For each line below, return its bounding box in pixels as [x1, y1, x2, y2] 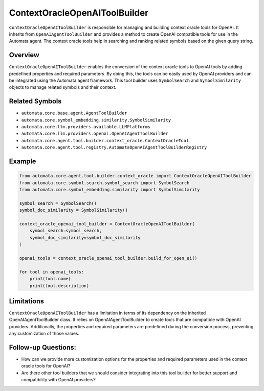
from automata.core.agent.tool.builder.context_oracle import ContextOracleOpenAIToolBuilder [19, 173, 252, 179]
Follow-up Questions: [9, 343, 77, 351]
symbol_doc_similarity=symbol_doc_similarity [29, 235, 141, 240]
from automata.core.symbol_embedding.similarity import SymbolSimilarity [19, 187, 200, 193]
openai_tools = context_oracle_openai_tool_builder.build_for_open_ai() [19, 255, 198, 261]
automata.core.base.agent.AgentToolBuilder [21, 110, 127, 116]
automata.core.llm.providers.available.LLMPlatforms [21, 124, 151, 130]
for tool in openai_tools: [19, 269, 84, 274]
